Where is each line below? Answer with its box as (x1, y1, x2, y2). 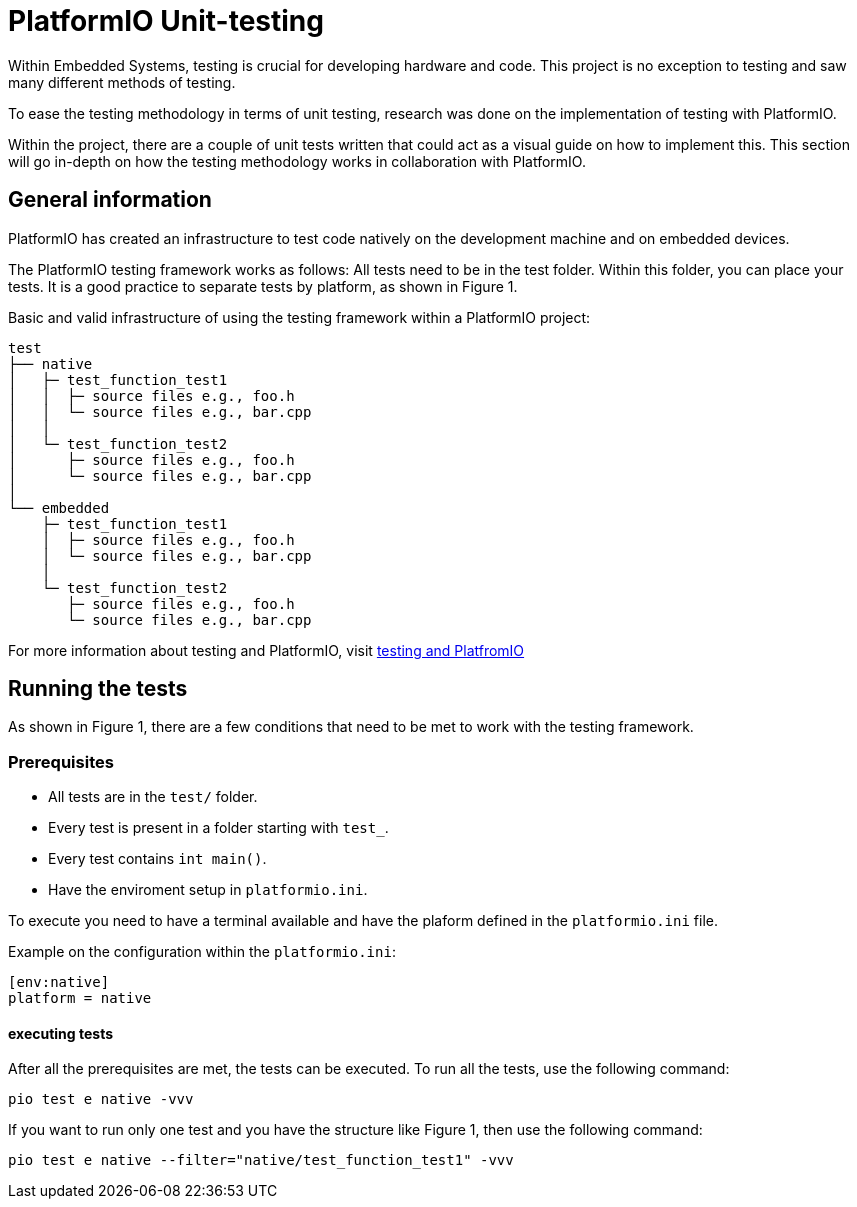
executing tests (8, 1024, 114, 1042)
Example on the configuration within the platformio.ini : (8, 943, 396, 961)
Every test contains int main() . (48, 850, 267, 868)
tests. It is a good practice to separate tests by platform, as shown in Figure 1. (8, 277, 518, 295)
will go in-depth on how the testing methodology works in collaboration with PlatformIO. (8, 152, 586, 170)
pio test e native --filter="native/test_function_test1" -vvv (8, 1152, 514, 1169)
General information (8, 187, 212, 213)
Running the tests (8, 676, 188, 702)
